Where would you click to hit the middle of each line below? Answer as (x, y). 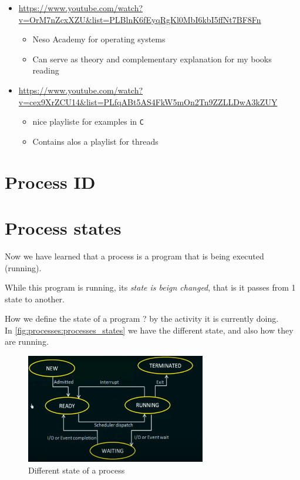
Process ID (50, 181)
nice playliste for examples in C (88, 121)
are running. (27, 341)
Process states (63, 227)
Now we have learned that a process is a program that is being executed (134, 256)
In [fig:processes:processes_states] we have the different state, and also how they (149, 330)
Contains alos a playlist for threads (95, 141)
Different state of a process (77, 470)
